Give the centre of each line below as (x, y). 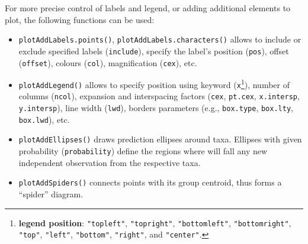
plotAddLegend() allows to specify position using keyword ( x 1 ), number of (154, 84)
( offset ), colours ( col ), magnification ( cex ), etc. (108, 62)
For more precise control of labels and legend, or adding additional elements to (148, 8)
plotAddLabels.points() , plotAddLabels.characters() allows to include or (160, 39)
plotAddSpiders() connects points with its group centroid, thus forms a (150, 182)
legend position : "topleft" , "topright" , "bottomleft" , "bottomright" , (155, 222)
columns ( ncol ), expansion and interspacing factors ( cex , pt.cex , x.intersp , (159, 96)
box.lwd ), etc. (44, 119)
